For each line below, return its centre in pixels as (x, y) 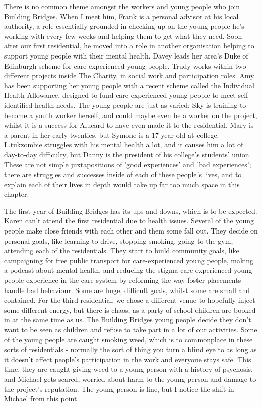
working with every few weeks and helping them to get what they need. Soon (123, 36)
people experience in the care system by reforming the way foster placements (123, 280)
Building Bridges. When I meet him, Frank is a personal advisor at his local (121, 16)
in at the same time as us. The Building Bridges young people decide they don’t (128, 319)
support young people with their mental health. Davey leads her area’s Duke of (126, 55)
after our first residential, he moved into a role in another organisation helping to (129, 46)
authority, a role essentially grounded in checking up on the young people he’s (124, 26)
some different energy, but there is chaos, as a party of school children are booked (130, 309)
